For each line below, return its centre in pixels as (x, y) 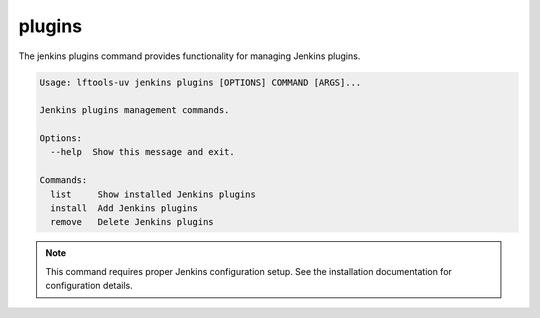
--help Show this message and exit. (142, 152)
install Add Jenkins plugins (124, 208)
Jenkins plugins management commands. (134, 110)
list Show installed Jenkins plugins (153, 194)
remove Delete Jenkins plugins (132, 222)
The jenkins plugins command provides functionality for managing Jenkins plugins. (189, 56)
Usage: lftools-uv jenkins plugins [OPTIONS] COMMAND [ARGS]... (200, 82)
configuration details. (89, 286)
